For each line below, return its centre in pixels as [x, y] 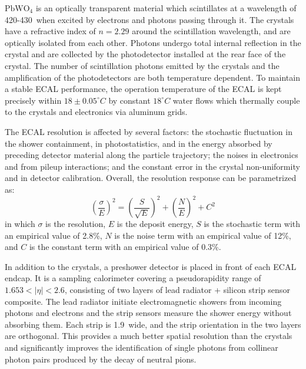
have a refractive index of [50, 31]
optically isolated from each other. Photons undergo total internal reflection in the [153, 42]
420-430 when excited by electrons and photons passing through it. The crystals [149, 19]
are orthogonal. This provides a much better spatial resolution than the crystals [149, 336]
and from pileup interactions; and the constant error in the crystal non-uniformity [152, 166]
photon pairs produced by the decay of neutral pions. [101, 359]
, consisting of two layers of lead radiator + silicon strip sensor [177, 289]
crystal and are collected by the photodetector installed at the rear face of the [145, 54]
